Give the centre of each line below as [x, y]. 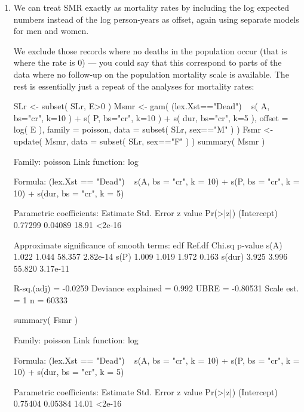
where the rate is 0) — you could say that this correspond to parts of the [148, 62]
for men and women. [51, 31]
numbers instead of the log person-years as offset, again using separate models [156, 19]
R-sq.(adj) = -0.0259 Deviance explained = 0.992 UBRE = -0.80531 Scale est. [156, 288]
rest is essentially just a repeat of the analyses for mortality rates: [134, 86]
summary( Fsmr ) [46, 320]
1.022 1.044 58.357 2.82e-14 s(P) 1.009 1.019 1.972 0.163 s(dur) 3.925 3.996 [151, 256]
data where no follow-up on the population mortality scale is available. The [151, 74]
